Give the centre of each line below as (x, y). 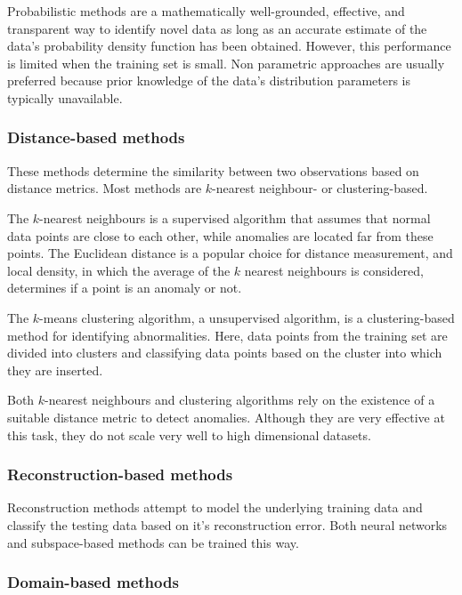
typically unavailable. (65, 97)
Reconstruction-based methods (120, 474)
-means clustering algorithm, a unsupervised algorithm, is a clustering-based (247, 317)
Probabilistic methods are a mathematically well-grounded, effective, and (206, 11)
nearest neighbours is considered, (334, 270)
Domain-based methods (93, 582)
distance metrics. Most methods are (105, 188)
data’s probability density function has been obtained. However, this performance (229, 46)
